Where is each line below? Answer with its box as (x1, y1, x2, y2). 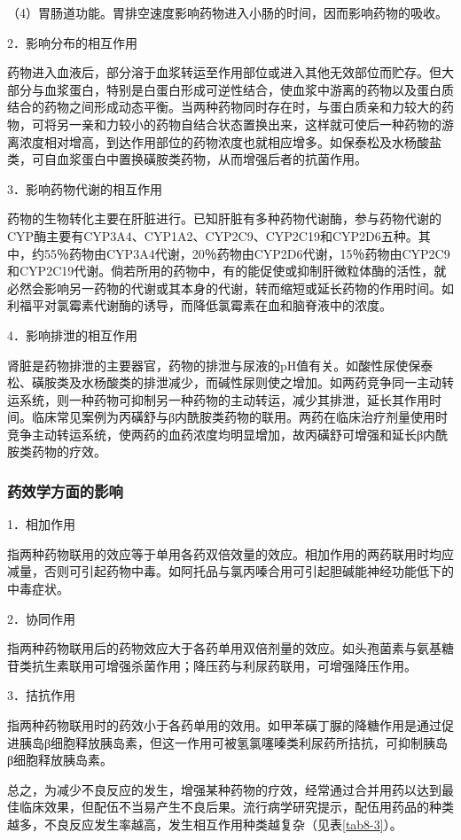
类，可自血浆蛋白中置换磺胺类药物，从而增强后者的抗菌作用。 (7, 150, 367, 168)
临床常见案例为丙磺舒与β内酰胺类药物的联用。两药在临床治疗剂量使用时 (31, 408, 449, 426)
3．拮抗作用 (7, 686, 75, 704)
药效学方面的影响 (7, 479, 123, 502)
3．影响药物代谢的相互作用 (7, 179, 162, 198)
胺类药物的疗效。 (7, 442, 106, 461)
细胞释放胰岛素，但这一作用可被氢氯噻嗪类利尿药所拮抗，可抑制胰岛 (51, 733, 449, 751)
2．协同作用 (7, 609, 75, 627)
